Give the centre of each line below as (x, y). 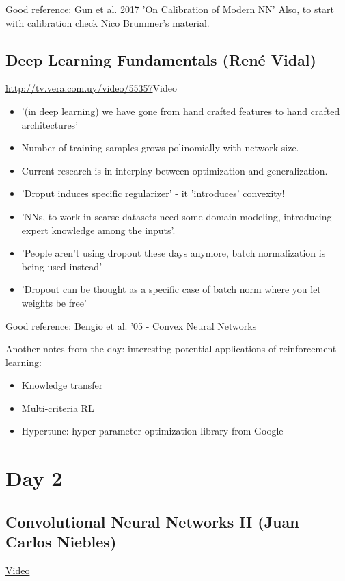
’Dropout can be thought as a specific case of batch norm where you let (171, 289)
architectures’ (50, 124)
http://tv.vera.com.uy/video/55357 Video (91, 88)
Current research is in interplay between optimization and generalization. (175, 170)
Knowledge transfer (62, 385)
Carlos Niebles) (61, 542)
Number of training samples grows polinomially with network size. (160, 147)
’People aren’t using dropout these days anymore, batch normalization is (174, 253)
